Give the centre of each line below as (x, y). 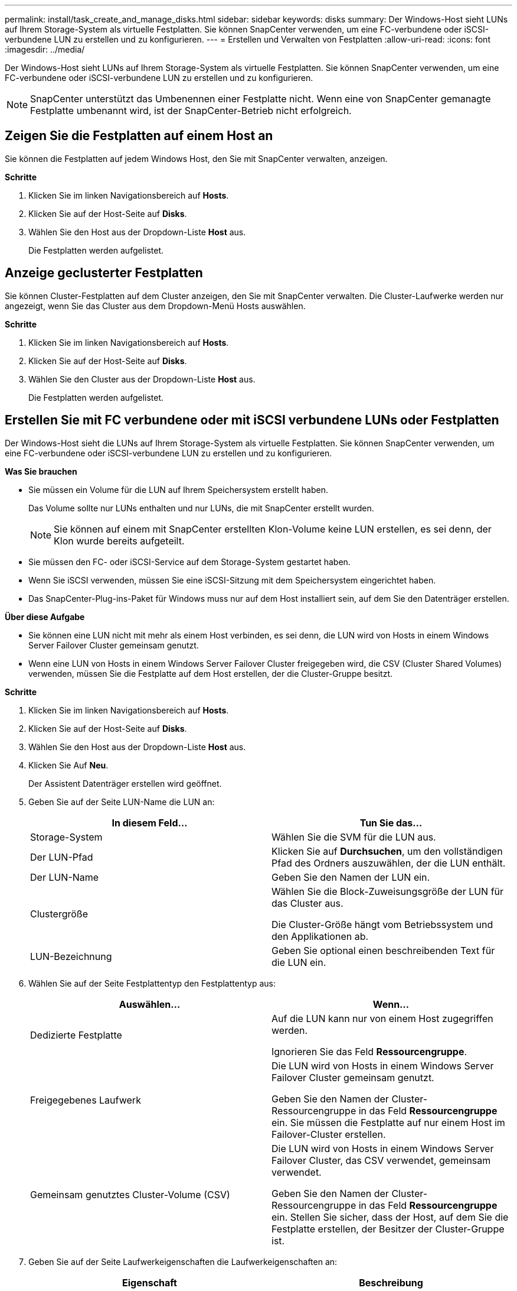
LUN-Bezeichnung (71, 956)
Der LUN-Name (65, 877)
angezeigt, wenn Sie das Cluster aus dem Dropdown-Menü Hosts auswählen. (155, 306)
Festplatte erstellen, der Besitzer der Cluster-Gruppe (388, 1229)
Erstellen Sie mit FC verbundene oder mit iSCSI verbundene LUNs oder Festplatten (252, 420)
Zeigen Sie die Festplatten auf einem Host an (139, 136)
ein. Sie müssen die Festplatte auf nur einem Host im (388, 1122)
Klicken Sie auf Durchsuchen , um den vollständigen (387, 851)
